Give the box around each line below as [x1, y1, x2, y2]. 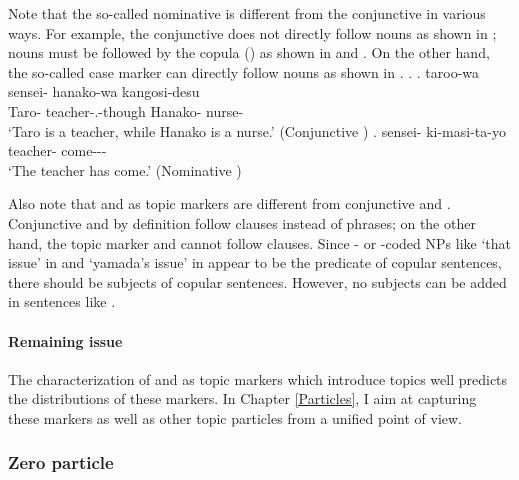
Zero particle [8, 450, 114, 475]
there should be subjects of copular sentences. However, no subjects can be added [8, 271, 507, 292]
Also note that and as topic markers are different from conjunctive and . [8, 193, 451, 214]
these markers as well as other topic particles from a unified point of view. [8, 407, 462, 428]
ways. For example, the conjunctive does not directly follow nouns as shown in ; [8, 22, 497, 43]
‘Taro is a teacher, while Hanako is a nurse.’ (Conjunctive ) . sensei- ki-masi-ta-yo [8, 120, 506, 141]
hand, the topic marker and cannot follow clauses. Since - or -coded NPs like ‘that [8, 232, 511, 253]
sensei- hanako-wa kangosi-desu [8, 81, 200, 102]
